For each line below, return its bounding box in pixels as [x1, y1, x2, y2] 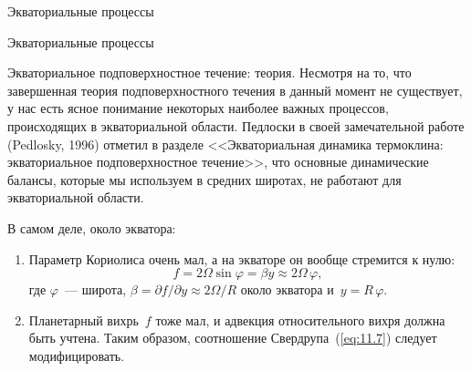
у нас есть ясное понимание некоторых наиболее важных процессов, [7, 98, 389, 118]
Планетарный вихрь [28, 310, 139, 329]
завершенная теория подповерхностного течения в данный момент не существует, [7, 80, 463, 99]
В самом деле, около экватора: [7, 218, 176, 237]
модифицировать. [28, 345, 125, 365]
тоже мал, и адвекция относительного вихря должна [155, 310, 445, 329]
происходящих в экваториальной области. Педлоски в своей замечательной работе [7, 116, 465, 135]
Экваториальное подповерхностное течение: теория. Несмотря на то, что [7, 63, 412, 82]
